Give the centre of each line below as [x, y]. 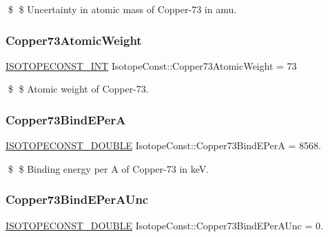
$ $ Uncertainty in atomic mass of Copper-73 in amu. [122, 9]
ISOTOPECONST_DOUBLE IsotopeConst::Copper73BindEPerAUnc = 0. [164, 225]
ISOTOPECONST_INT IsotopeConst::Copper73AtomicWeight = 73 [151, 65]
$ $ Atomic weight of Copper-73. [78, 89]
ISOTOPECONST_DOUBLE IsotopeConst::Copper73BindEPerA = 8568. [163, 145]
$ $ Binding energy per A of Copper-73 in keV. [109, 168]
